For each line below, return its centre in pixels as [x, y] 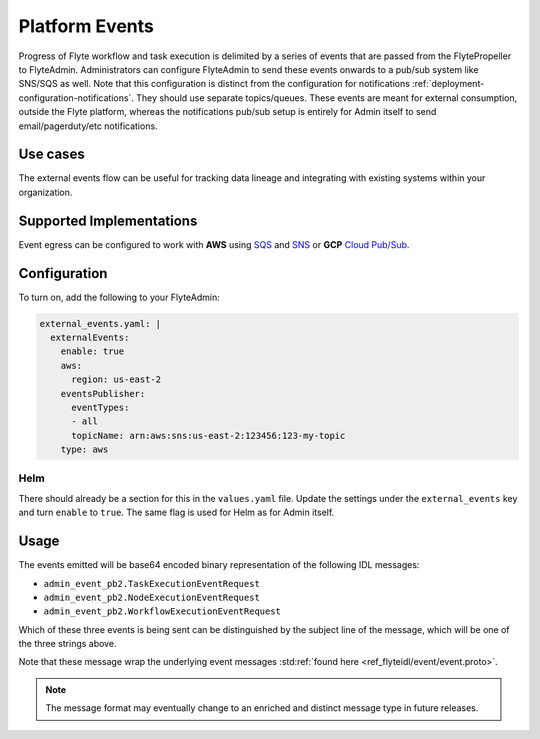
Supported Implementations [108, 220]
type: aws [84, 449]
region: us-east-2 [116, 379]
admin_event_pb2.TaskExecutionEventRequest [151, 583]
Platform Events [86, 26]
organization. [45, 192]
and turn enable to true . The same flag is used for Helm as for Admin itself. [176, 512]
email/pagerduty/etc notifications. [88, 126]
